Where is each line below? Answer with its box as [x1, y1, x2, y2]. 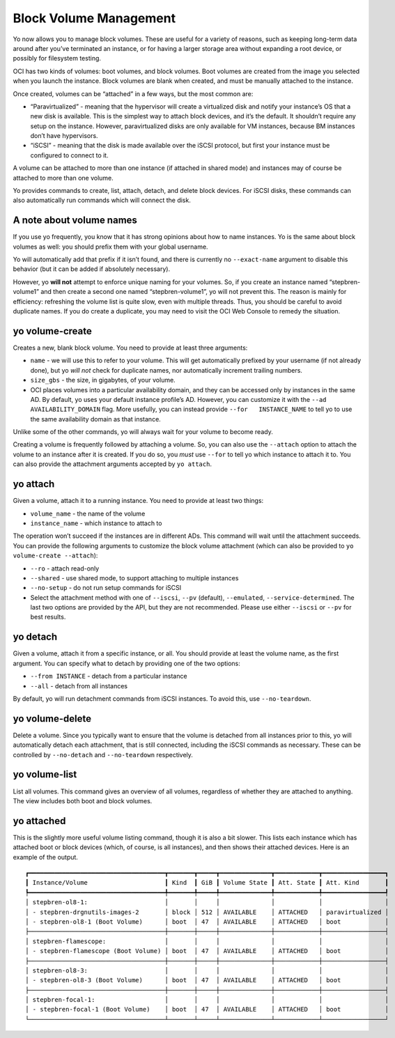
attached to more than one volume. [13, 173, 114, 182]
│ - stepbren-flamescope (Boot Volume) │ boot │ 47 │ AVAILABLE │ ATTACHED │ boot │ [25, 947, 389, 955]
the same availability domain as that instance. [30, 415, 162, 423]
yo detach [13, 631, 58, 643]
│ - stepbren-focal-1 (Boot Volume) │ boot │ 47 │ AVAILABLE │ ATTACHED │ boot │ [25, 1005, 389, 1014]
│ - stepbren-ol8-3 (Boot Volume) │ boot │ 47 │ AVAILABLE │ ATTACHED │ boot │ [25, 976, 389, 984]
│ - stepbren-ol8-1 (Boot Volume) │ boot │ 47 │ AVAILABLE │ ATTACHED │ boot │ [25, 917, 389, 926]
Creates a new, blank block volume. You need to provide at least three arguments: [13, 343, 248, 352]
